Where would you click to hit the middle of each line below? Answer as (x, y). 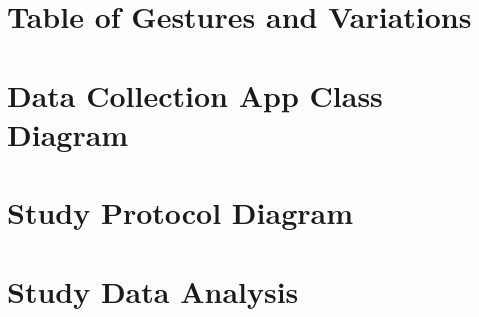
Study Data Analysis (153, 290)
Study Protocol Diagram (180, 212)
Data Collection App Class (195, 94)
